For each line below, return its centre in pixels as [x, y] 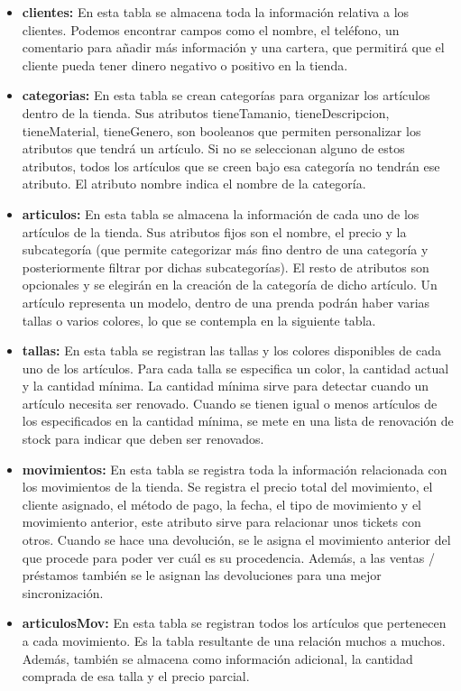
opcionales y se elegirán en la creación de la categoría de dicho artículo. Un [230, 285]
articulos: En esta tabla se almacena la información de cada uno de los [221, 213]
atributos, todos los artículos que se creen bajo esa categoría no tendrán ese [231, 166]
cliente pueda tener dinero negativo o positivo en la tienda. [185, 64]
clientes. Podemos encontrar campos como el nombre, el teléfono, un [211, 29]
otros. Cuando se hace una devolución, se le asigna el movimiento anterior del [236, 540]
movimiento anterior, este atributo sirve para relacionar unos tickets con [221, 522]
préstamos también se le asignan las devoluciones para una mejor [202, 575]
